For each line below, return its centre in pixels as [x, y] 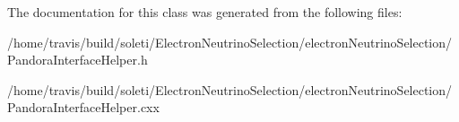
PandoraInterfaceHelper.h [78, 60]
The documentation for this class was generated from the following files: [205, 12]
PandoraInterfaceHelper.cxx [83, 107]
